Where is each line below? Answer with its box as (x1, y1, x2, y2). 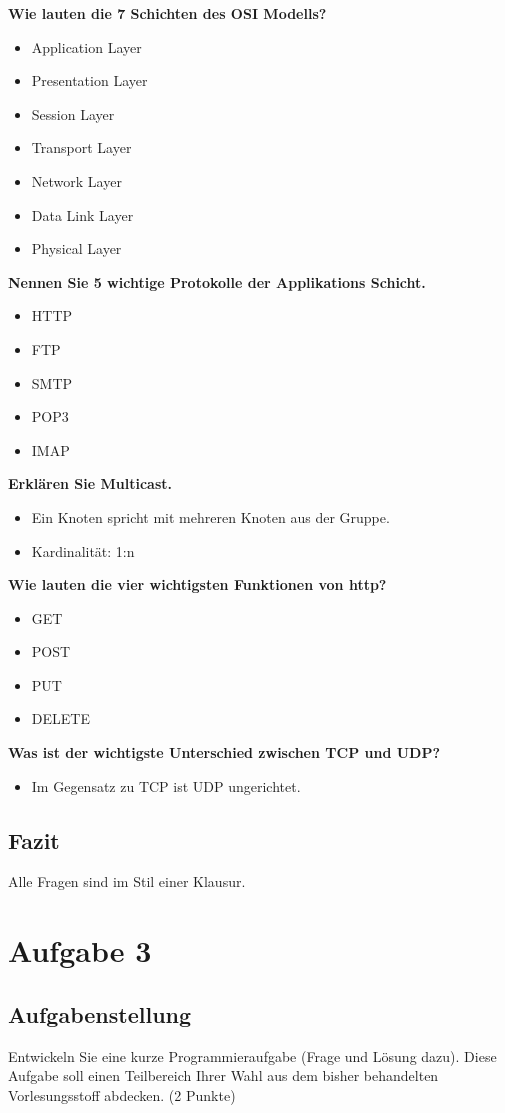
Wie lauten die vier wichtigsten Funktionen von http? (8, 574, 387, 595)
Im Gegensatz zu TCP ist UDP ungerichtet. (31, 775, 301, 796)
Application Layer (31, 36, 142, 57)
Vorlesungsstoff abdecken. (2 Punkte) (8, 1084, 236, 1105)
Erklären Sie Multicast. (8, 473, 172, 494)
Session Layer (31, 103, 115, 124)
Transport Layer (31, 137, 132, 158)
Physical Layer (31, 238, 122, 259)
